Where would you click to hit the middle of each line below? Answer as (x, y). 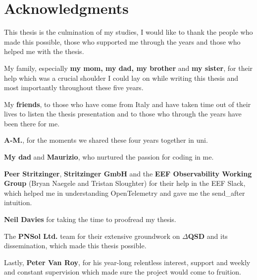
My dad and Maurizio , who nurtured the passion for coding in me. (109, 157)
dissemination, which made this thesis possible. (75, 246)
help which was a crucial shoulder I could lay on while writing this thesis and (121, 78)
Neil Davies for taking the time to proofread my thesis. (90, 219)
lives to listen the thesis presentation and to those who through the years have (123, 114)
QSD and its (208, 236)
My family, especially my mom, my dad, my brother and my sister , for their (128, 68)
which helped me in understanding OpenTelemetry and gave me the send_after (125, 193)
